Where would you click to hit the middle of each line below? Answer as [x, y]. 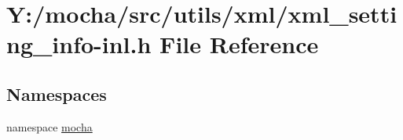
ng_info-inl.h [79, 44]
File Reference [239, 44]
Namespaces [57, 93]
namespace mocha [49, 126]
